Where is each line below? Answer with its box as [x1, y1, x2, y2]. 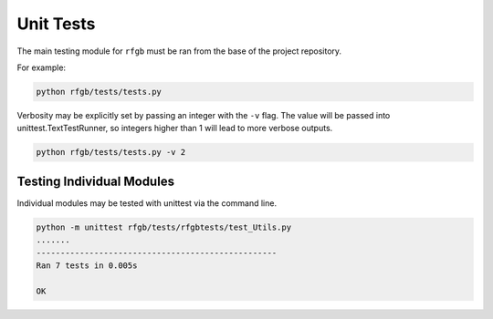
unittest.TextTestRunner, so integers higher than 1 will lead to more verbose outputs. [16, 123, 333, 134]
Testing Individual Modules [16, 173, 175, 189]
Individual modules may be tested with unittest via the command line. [16, 197, 278, 209]
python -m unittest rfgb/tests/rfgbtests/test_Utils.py [36, 221, 292, 232]
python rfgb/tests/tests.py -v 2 [36, 147, 186, 158]
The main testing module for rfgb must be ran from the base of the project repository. [16, 46, 342, 57]
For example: [16, 62, 67, 73]
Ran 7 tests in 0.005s [36, 260, 138, 271]
